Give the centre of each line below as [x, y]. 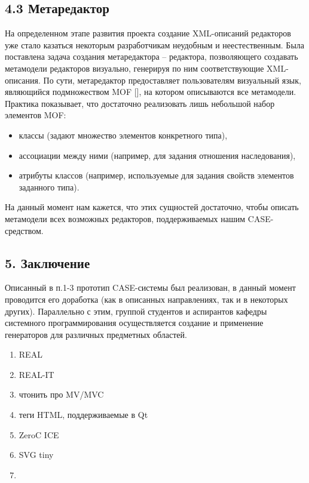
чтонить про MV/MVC [61, 394]
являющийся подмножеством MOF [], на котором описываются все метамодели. [151, 92]
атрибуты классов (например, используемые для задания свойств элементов [156, 175]
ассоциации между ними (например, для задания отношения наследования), [157, 155]
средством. [24, 230]
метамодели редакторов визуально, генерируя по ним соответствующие [134, 68]
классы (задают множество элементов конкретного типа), [123, 135]
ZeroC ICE [39, 434]
